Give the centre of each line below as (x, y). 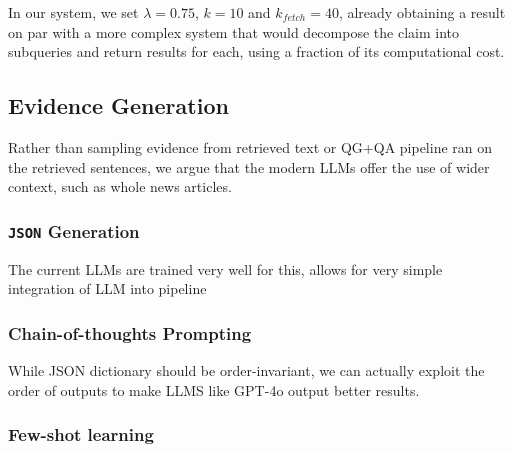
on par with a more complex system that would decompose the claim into (233, 31)
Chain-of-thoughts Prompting (130, 332)
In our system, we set (73, 12)
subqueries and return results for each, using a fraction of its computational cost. (256, 51)
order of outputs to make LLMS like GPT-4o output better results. (214, 389)
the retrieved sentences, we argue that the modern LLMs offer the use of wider (249, 166)
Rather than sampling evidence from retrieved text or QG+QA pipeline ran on (250, 146)
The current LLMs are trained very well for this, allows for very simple (225, 268)
